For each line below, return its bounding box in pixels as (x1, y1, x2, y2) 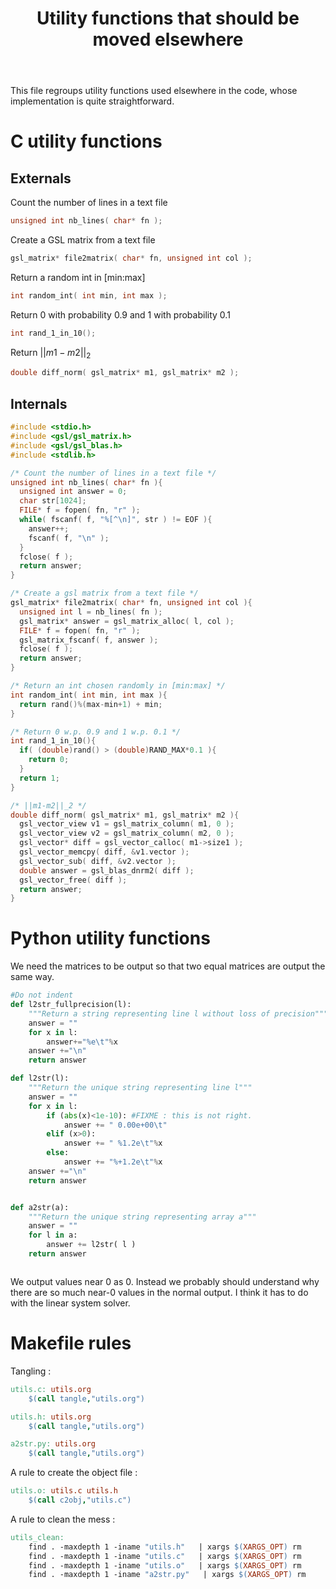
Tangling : (10, 1365, 52, 1377)
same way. (10, 971, 55, 983)
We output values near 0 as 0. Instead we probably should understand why (10, 1275, 320, 1287)
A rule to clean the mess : (10, 1513, 116, 1525)
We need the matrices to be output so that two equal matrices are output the (10, 960, 326, 972)
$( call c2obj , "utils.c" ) (28, 1495, 132, 1506)
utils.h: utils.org (10, 1412, 92, 1422)
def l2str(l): (10, 1073, 70, 1084)
